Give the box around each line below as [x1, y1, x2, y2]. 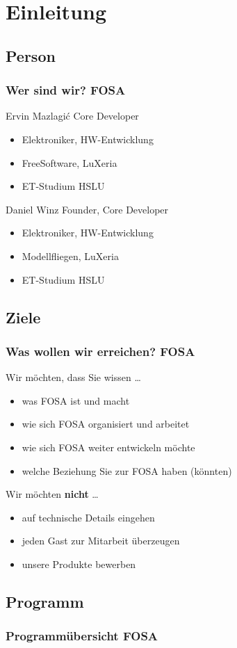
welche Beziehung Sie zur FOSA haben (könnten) [22, 463, 232, 478]
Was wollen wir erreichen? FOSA [6, 342, 195, 359]
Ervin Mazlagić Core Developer [6, 108, 139, 123]
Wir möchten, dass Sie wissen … [6, 370, 141, 384]
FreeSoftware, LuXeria [22, 155, 117, 170]
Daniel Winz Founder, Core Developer [6, 202, 169, 216]
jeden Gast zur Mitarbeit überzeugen [22, 533, 180, 548]
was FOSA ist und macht [22, 393, 130, 407]
